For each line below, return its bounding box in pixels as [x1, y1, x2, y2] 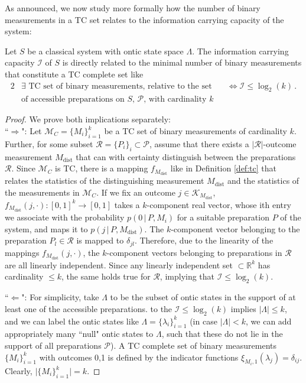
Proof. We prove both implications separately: [5, 113, 171, 125]
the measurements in [5, 186, 80, 198]
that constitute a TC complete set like [5, 67, 144, 80]
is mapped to [76, 234, 124, 246]
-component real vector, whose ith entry [147, 198, 291, 210]
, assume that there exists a [149, 137, 249, 150]
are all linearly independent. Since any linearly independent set [5, 258, 233, 271]
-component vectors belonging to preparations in [106, 246, 282, 258]
